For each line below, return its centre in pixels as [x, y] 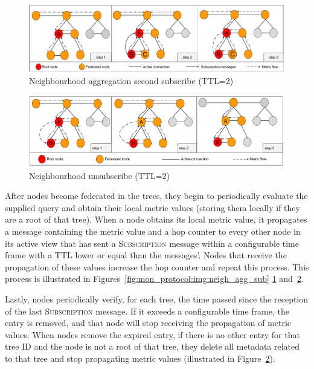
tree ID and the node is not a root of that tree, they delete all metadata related [152, 346]
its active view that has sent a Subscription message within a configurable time [152, 243]
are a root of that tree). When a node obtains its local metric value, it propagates [156, 219]
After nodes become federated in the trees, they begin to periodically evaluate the [156, 196]
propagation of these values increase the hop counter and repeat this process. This [157, 266]
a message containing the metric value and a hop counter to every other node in [153, 231]
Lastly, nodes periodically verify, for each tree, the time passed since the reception [157, 299]
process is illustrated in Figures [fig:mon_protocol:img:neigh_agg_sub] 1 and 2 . [154, 279]
